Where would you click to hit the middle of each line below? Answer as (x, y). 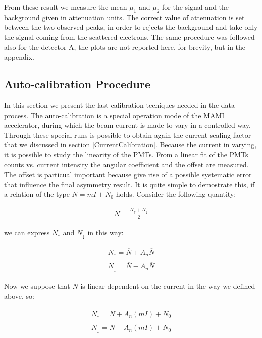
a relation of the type (37, 194)
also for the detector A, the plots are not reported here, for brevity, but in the (125, 47)
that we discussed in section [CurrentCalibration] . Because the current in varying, (130, 145)
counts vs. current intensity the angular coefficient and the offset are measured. (126, 164)
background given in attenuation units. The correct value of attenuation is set (124, 17)
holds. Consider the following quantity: (176, 194)
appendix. (19, 57)
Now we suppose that (37, 286)
